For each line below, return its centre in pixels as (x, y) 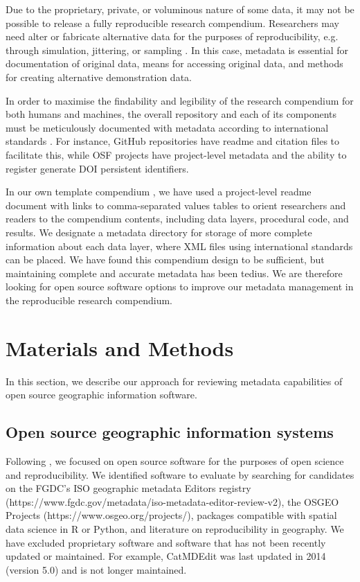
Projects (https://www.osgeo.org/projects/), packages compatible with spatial (171, 515)
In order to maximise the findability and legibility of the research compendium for (180, 100)
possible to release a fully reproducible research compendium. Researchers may (172, 23)
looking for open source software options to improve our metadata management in (180, 286)
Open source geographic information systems (170, 432)
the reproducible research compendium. (89, 300)
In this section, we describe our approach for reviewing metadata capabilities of (174, 381)
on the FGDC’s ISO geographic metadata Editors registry (128, 488)
